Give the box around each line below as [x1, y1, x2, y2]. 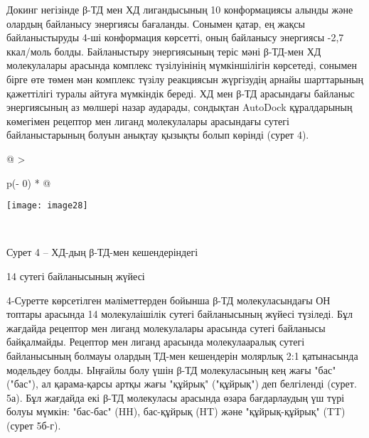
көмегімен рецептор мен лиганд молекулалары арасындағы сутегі [6, 113, 289, 128]
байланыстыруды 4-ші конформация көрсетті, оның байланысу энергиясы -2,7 [6, 30, 344, 45]
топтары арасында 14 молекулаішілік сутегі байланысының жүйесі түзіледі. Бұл [6, 306, 353, 321]
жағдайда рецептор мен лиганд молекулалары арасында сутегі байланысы [6, 320, 326, 335]
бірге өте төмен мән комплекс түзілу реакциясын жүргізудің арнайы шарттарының [6, 71, 364, 86]
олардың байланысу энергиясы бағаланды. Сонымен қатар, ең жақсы [6, 16, 305, 31]
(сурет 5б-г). [6, 417, 61, 432]
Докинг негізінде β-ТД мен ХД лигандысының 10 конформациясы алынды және [6, 2, 353, 16]
